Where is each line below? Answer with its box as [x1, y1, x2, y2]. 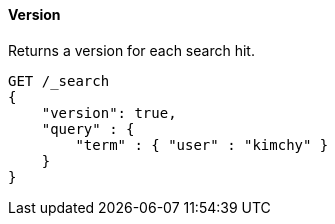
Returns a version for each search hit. [8, 41, 255, 59]
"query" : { [41, 120, 135, 137]
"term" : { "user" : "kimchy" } [75, 136, 329, 153]
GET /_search [8, 72, 110, 89]
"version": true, [41, 104, 177, 121]
